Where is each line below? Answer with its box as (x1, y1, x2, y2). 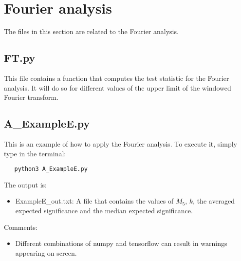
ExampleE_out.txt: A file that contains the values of (15, 196, 174, 206)
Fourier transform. (4, 92, 59, 102)
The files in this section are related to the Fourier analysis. (4, 26, 179, 37)
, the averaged (193, 196, 235, 206)
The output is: (4, 179, 47, 189)
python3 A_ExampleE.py (14, 166, 88, 173)
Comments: (4, 222, 37, 232)
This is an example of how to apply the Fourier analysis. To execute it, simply (4, 138, 237, 149)
